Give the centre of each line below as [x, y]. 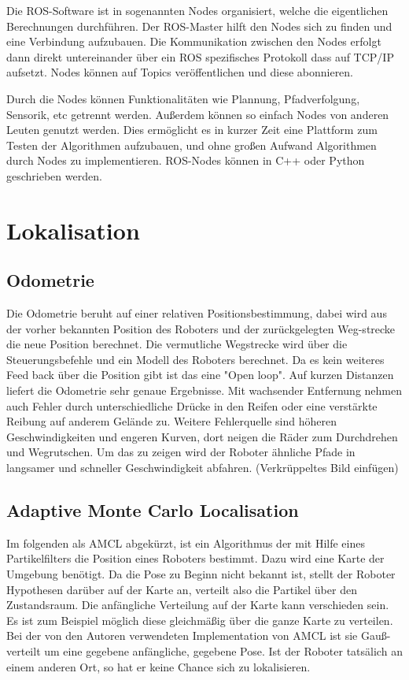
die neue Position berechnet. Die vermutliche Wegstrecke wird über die [177, 344]
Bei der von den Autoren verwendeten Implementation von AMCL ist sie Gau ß [197, 635]
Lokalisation [73, 230]
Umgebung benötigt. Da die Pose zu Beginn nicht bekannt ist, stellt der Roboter [201, 574]
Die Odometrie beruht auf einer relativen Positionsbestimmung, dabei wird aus [197, 313]
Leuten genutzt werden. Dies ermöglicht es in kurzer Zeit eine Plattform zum [192, 130]
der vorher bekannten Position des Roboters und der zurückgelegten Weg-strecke [201, 328]
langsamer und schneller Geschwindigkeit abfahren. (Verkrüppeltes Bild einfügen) [203, 468]
